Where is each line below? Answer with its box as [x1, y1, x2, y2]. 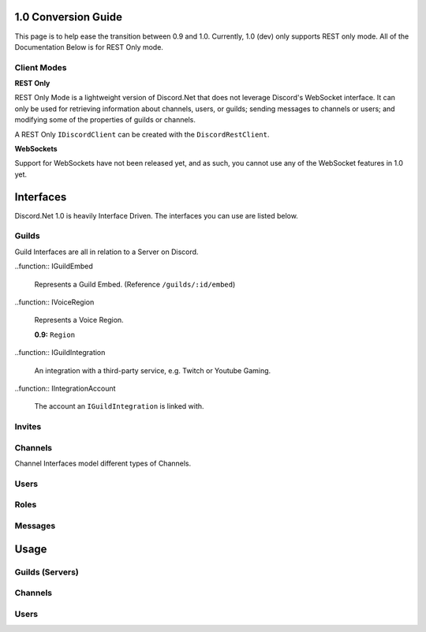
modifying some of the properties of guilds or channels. [14, 115, 196, 125]
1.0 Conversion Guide [14, 10, 122, 24]
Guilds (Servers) [14, 567, 79, 578]
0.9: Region [34, 330, 75, 339]
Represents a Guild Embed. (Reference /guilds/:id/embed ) [34, 279, 236, 289]
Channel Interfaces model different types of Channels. [14, 458, 192, 469]
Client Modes [14, 62, 67, 73]
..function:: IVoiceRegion [14, 297, 95, 307]
